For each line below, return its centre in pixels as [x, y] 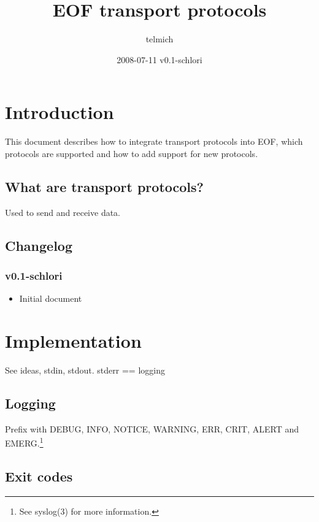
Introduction [60, 112]
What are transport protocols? [104, 186]
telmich [159, 39]
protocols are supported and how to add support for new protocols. [132, 153]
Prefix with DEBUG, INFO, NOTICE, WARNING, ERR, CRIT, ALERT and [152, 428]
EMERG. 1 [24, 442]
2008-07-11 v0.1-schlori [159, 59]
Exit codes [39, 476]
